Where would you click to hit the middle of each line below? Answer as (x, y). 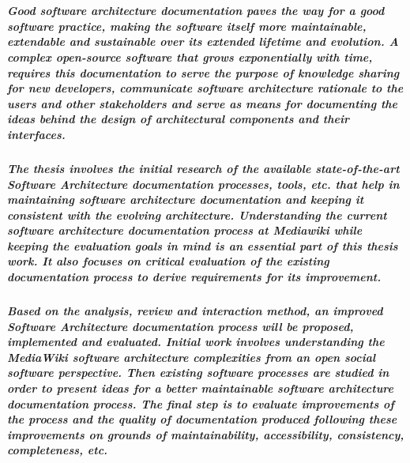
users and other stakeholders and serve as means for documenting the (203, 103)
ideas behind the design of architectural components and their (178, 119)
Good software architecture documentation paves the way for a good (196, 11)
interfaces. (36, 134)
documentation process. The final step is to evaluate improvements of (201, 403)
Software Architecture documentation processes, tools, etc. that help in (203, 184)
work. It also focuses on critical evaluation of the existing (168, 261)
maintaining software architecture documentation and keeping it (186, 200)
